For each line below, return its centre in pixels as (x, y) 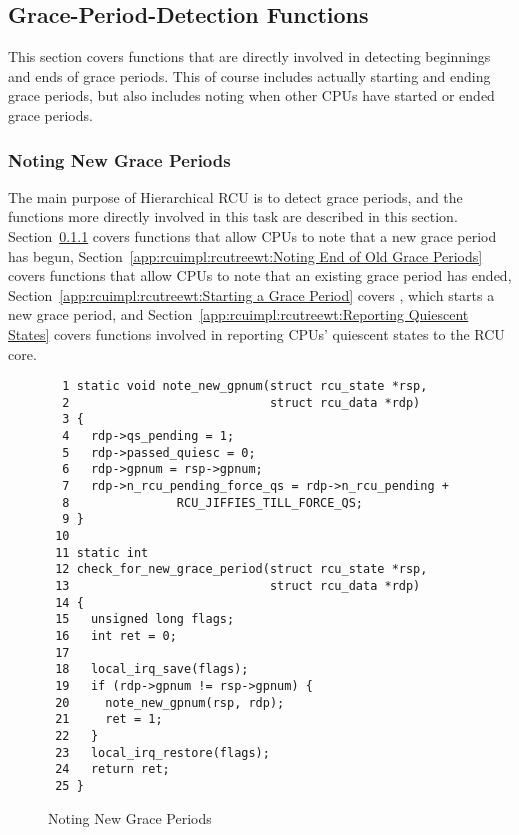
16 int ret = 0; (116, 635)
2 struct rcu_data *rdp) (241, 402)
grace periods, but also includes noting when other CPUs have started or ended (251, 95)
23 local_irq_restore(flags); (162, 752)
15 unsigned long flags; (145, 619)
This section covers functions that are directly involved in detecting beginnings (249, 56)
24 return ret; (112, 769)
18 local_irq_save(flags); (152, 669)
